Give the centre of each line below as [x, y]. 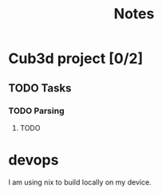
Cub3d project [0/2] [76, 58]
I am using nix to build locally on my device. [80, 182]
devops [34, 160]
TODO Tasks [40, 88]
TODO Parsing [36, 111]
